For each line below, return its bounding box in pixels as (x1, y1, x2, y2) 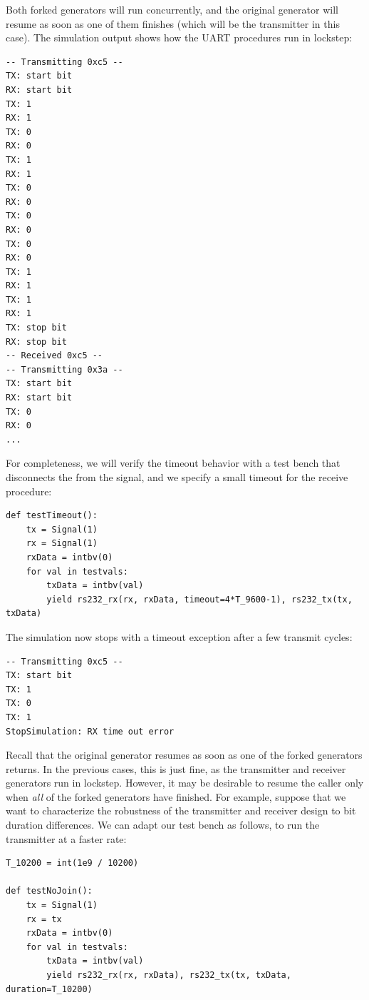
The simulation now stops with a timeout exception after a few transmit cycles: (6, 629, 353, 644)
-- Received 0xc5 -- (6, 350, 103, 361)
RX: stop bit (6, 336, 67, 347)
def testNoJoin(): (6, 886, 93, 897)
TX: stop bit (6, 323, 67, 333)
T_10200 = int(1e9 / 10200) (6, 858, 139, 869)
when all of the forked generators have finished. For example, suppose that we (6, 789, 346, 804)
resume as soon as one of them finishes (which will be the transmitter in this (6, 16, 340, 31)
